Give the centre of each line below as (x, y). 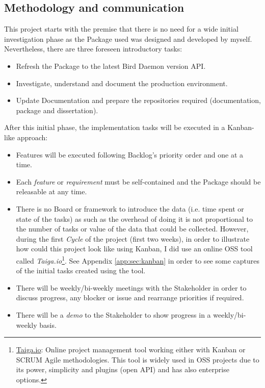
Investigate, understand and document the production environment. (122, 83)
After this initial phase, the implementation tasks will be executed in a (115, 127)
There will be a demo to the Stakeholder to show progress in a (113, 314)
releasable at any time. (51, 191)
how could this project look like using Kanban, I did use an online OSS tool (134, 249)
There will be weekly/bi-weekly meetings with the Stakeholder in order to (131, 287)
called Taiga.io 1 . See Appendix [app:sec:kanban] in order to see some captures (138, 260)
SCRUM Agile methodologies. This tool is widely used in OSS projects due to (138, 359)
